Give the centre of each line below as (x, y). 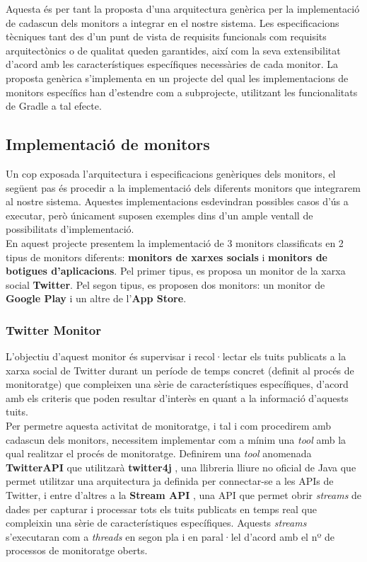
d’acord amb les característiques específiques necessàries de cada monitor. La (172, 64)
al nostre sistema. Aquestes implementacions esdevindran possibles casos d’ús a (177, 201)
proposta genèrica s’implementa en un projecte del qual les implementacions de (177, 78)
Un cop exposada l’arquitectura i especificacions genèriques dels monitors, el (171, 173)
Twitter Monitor (54, 329)
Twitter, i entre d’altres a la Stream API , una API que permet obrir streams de (184, 495)
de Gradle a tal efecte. (54, 106)
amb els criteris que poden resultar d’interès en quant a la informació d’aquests (177, 397)
